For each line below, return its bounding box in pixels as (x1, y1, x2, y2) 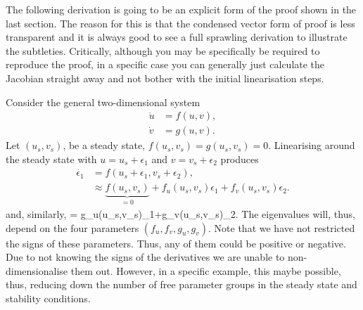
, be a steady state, (63, 138, 146, 153)
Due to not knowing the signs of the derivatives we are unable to (6, 250, 285, 264)
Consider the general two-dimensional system (6, 94, 200, 109)
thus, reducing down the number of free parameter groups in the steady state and (6, 277, 357, 292)
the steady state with (6, 151, 97, 166)
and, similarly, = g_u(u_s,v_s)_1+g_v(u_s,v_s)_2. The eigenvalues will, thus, (6, 206, 355, 221)
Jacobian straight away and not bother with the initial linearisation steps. (6, 70, 324, 85)
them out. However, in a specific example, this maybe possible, (70, 263, 341, 278)
